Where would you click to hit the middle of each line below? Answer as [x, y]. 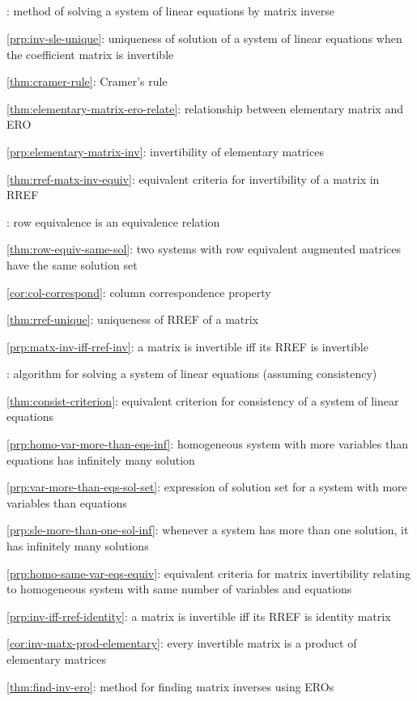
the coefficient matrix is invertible [90, 54]
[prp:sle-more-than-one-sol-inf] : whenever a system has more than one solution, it [208, 530]
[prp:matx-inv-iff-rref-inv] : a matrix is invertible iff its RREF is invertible [187, 346]
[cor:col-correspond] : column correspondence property [139, 292]
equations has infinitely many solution [101, 459]
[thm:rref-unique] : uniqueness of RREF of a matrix [133, 319]
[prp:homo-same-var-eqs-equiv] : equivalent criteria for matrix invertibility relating [209, 573]
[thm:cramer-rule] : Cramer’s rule [87, 81]
